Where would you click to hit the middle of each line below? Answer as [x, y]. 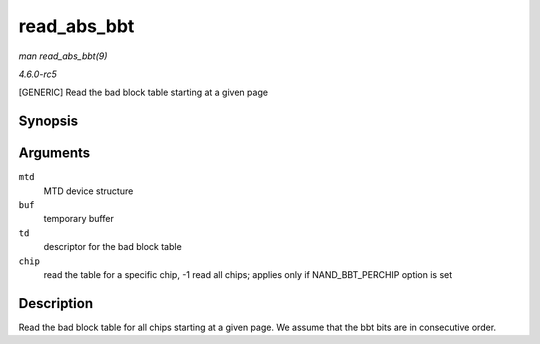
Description [56, 303]
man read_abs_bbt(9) [63, 56]
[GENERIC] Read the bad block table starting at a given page [143, 92]
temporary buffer [78, 219]
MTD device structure [88, 191]
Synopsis [48, 121]
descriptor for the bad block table [112, 247]
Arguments [54, 153]
